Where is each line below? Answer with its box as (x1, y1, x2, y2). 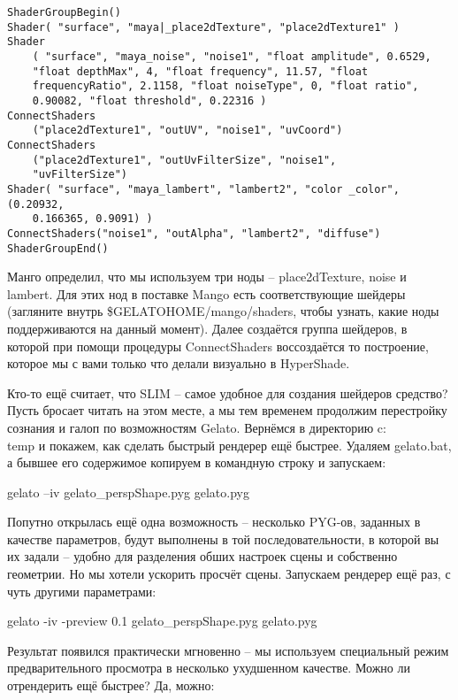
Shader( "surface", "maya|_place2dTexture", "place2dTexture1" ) (7, 20, 400, 34)
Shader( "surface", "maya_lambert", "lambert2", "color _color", (7, 182, 400, 196)
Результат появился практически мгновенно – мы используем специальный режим (7, 641, 449, 659)
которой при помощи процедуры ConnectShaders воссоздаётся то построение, (7, 336, 429, 355)
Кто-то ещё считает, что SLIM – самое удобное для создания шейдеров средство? (7, 383, 448, 402)
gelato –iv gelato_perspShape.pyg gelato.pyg (7, 482, 249, 501)
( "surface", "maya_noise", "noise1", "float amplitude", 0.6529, (32, 50, 431, 63)
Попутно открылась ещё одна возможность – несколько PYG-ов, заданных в (7, 512, 421, 531)
